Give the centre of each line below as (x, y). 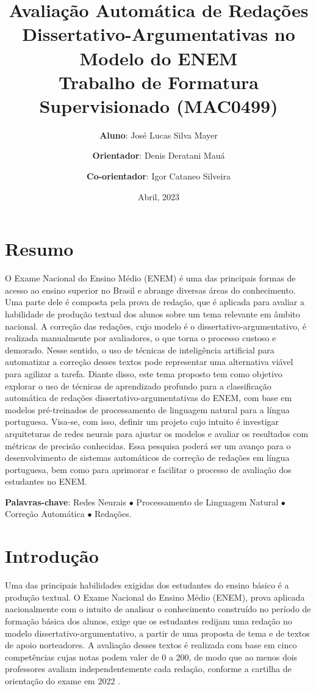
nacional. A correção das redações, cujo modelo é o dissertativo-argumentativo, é (156, 326)
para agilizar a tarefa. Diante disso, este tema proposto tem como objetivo (144, 373)
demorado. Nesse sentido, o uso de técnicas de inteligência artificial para (140, 349)
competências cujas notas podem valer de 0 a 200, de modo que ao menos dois (151, 657)
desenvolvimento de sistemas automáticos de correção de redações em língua (147, 458)
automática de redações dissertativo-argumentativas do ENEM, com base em (149, 398)
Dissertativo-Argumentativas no (159, 34)
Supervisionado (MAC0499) (159, 105)
